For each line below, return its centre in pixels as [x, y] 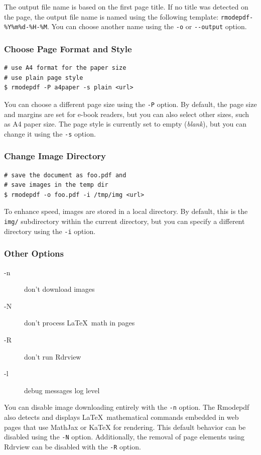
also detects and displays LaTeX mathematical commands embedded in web [121, 417]
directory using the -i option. [50, 231]
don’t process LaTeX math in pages [80, 323]
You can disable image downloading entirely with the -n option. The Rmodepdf [127, 407]
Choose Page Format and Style [68, 48]
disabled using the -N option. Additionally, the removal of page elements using [124, 437]
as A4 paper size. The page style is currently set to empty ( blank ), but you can [125, 124]
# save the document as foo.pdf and [65, 175]
